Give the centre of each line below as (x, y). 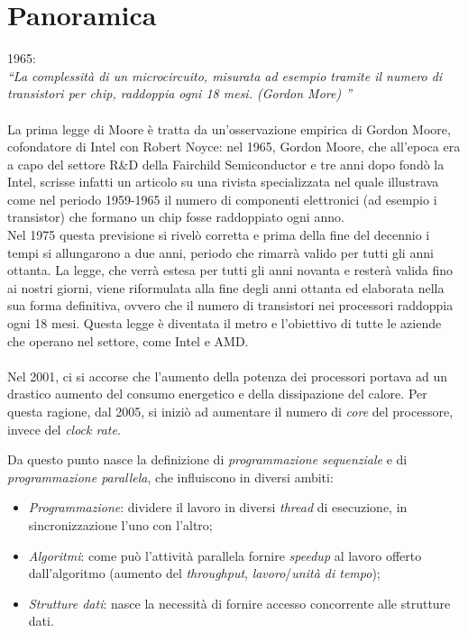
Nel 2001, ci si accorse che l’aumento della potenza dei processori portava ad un (228, 376)
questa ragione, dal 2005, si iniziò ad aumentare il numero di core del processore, (230, 411)
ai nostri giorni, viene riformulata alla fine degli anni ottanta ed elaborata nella (226, 287)
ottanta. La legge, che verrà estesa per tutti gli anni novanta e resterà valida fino (230, 270)
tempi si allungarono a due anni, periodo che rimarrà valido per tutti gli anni (220, 252)
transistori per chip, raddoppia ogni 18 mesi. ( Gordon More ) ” (180, 93)
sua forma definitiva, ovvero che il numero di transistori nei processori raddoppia (230, 305)
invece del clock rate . (64, 429)
